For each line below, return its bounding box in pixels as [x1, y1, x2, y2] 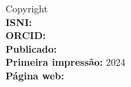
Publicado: [6, 41, 57, 55]
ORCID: [6, 28, 46, 42]
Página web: [6, 68, 65, 82]
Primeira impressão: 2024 [6, 55, 125, 69]
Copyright [6, 1, 48, 15]
